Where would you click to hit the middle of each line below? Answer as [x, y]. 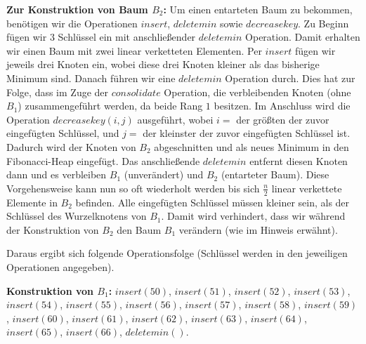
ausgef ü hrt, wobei [175, 119]
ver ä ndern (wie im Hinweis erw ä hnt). [258, 229]
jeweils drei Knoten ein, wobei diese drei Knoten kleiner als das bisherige [163, 64]
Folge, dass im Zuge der [58, 92]
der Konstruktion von [53, 229]
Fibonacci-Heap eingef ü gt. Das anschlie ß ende [103, 160]
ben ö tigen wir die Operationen [72, 23]
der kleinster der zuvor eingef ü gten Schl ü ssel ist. [247, 133]
